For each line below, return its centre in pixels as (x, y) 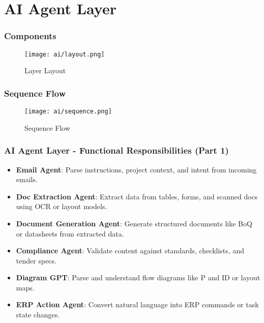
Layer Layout (45, 70)
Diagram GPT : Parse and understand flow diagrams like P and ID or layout (138, 277)
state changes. (38, 315)
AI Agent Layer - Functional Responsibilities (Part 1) (116, 150)
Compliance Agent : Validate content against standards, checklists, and (130, 251)
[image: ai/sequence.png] (68, 112)
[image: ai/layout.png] (65, 54)
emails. (27, 179)
